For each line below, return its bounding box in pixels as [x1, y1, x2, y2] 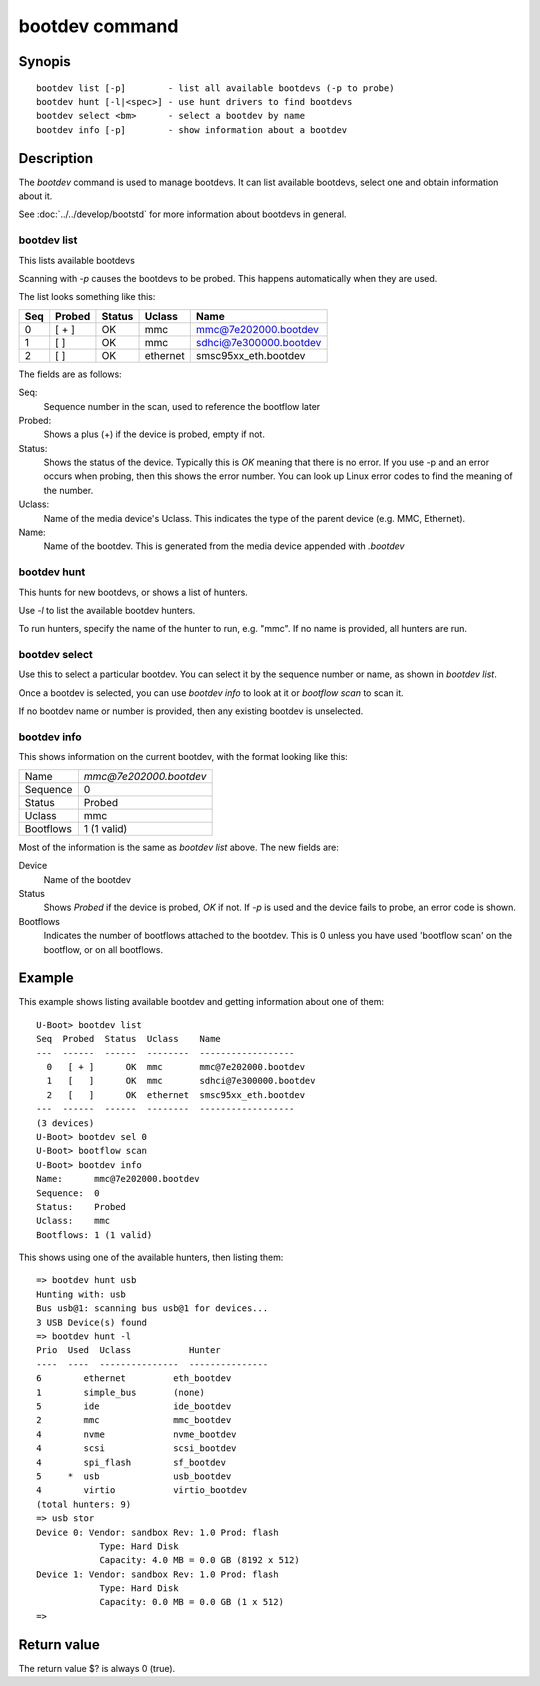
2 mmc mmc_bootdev [36, 1415, 232, 1426]
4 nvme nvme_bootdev [36, 1428, 237, 1440]
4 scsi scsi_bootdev [36, 1443, 237, 1454]
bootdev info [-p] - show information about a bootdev [36, 124, 348, 135]
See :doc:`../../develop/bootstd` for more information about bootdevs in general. [18, 208, 347, 220]
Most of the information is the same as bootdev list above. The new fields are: [18, 841, 340, 853]
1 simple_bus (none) [36, 1386, 205, 1398]
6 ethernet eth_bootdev [36, 1373, 232, 1384]
